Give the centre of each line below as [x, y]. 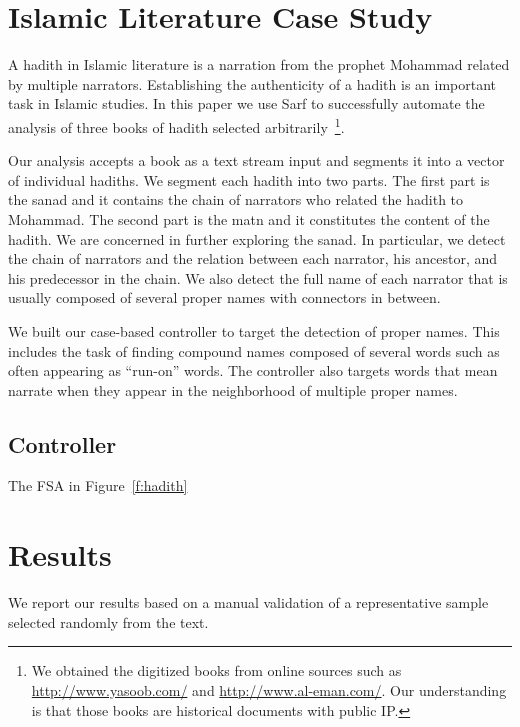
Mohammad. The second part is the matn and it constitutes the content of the [249, 218]
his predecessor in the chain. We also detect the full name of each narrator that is [258, 277]
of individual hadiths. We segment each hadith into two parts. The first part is [249, 179]
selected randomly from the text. [108, 621]
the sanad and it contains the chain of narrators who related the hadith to [236, 199]
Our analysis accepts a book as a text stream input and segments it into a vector [256, 160]
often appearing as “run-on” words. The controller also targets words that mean [253, 370]
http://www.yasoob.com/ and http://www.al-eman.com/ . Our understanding [269, 689]
